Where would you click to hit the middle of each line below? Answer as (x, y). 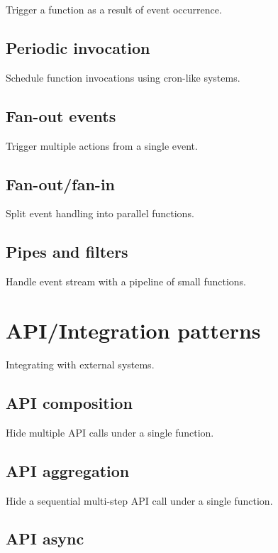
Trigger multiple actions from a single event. (102, 145)
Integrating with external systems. (80, 364)
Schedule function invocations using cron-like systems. (123, 77)
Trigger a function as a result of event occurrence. (114, 9)
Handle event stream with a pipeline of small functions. (126, 281)
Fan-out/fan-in (61, 184)
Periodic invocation (78, 47)
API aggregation (68, 470)
